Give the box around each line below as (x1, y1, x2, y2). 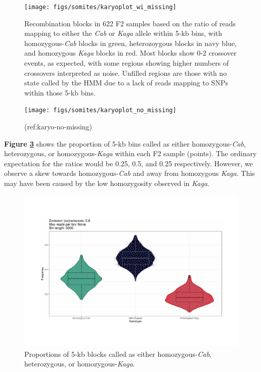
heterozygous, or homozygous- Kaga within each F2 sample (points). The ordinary (4, 148, 257, 159)
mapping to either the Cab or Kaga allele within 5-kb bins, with (24, 28, 223, 38)
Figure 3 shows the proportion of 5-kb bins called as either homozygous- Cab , (4, 138, 246, 149)
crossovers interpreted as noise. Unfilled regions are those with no (24, 67, 227, 78)
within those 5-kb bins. (24, 87, 96, 98)
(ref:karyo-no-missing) (24, 121, 93, 132)
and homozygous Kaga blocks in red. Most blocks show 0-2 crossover (24, 48, 237, 58)
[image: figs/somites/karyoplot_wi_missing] (24, 4, 177, 11)
